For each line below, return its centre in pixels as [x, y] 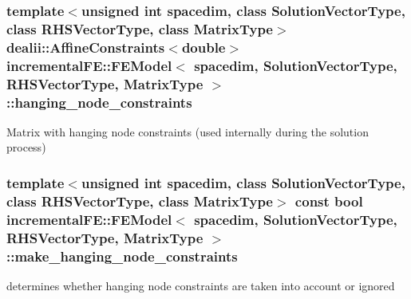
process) [26, 147]
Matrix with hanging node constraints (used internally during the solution [188, 131]
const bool [329, 201]
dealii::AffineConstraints [86, 47]
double [204, 47]
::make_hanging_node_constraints [122, 256]
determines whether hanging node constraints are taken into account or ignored [201, 285]
